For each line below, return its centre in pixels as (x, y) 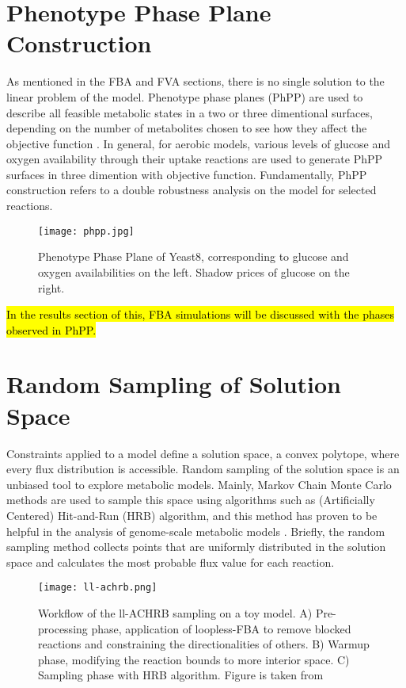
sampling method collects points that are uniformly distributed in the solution (196, 547)
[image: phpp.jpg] (86, 231)
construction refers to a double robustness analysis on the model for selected (192, 190)
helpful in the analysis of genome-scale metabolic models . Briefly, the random (196, 531)
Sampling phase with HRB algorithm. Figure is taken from (181, 675)
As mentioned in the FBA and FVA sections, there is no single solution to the (195, 81)
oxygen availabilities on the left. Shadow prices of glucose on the (194, 271)
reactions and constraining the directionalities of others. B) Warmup (204, 644)
